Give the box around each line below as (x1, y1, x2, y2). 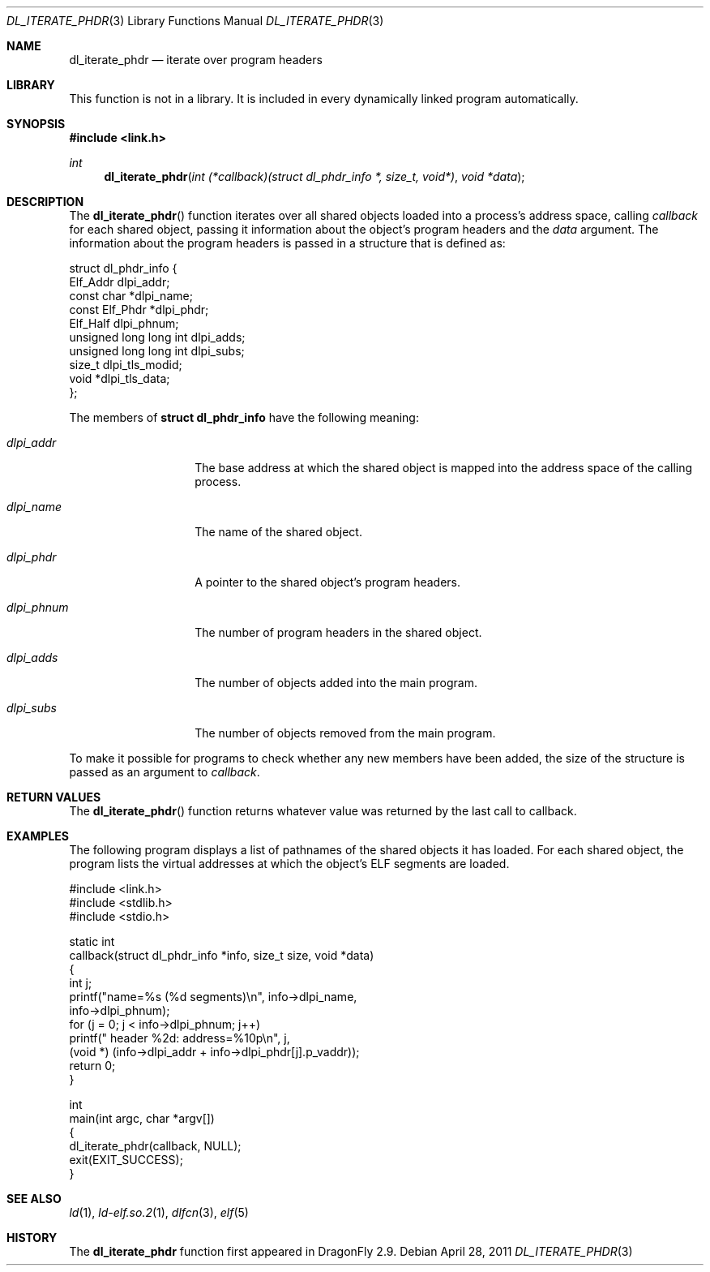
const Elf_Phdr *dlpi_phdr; (69, 303, 209, 316)
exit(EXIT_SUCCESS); (69, 1153, 183, 1167)
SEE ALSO (6, 1192, 62, 1205)
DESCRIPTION (6, 195, 84, 208)
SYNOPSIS (6, 117, 66, 131)
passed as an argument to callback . (69, 765, 260, 779)
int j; (69, 976, 92, 990)
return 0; (69, 1059, 116, 1072)
